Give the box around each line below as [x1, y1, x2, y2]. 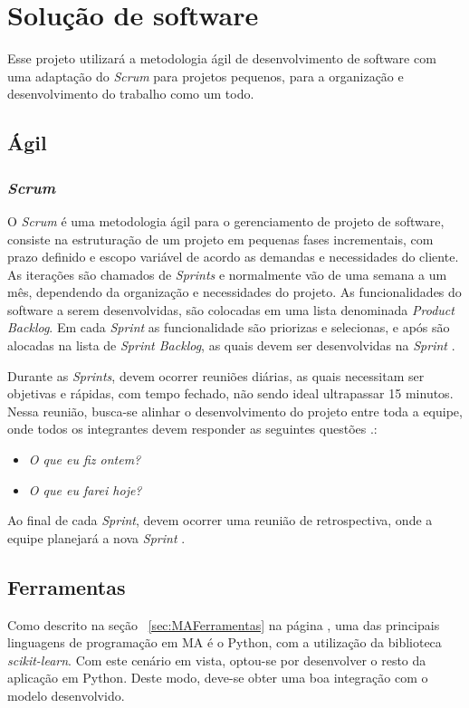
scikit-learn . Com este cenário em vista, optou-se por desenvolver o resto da [7, 650, 426, 669]
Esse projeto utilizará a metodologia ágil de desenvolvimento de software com [7, 49, 436, 68]
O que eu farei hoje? [28, 480, 142, 499]
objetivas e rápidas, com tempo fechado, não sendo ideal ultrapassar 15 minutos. [7, 384, 454, 403]
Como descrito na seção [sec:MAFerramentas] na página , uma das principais [7, 615, 440, 634]
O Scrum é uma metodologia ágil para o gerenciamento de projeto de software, [7, 211, 445, 230]
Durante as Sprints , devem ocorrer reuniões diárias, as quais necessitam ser [7, 366, 425, 385]
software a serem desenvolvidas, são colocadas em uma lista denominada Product [7, 300, 455, 319]
